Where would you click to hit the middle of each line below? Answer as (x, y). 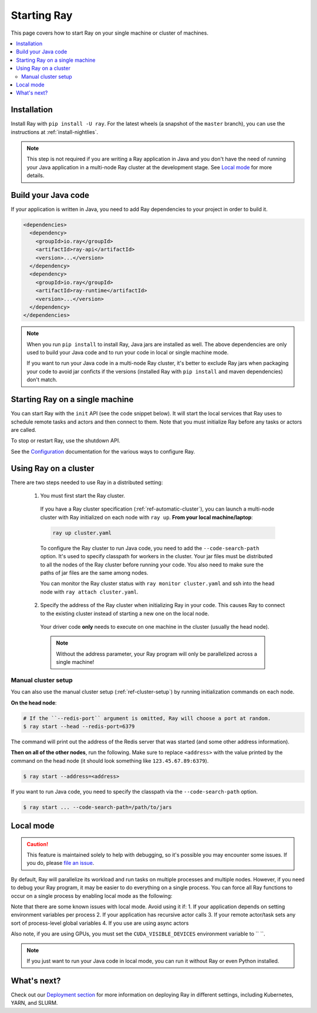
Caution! (38, 844)
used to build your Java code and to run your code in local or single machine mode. (128, 353)
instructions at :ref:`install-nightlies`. (55, 132)
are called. (23, 430)
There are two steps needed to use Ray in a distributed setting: (87, 482)
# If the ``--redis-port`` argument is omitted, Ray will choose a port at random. (147, 718)
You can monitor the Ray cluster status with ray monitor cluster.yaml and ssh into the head (157, 583)
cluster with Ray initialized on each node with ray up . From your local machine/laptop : (147, 517)
